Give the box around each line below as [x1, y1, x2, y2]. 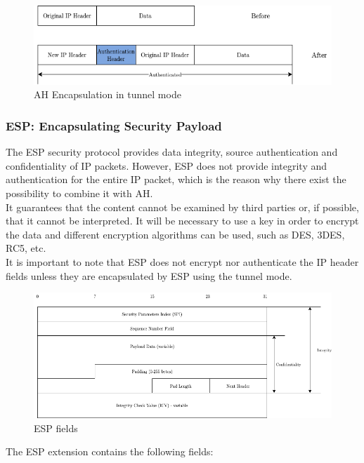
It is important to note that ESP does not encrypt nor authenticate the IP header [6, 254, 359, 269]
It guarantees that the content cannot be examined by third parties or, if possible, [6, 199, 359, 214]
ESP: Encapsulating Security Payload [6, 116, 222, 134]
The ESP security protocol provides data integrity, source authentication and [6, 145, 338, 159]
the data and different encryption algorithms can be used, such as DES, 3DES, [6, 227, 345, 241]
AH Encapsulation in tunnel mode [34, 87, 181, 102]
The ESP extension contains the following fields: [6, 444, 214, 459]
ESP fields [34, 420, 78, 435]
